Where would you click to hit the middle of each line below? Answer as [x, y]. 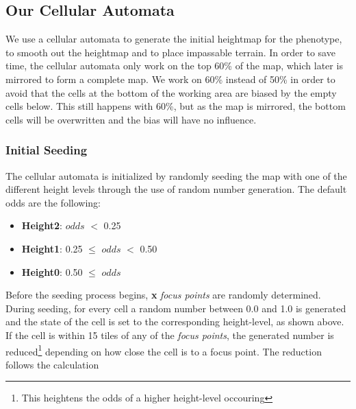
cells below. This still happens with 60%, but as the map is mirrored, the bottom [176, 106]
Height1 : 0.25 [52, 248]
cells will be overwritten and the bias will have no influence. [131, 119]
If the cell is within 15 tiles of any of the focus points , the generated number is [170, 335]
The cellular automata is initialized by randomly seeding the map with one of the [176, 175]
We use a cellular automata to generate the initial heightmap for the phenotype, [174, 39]
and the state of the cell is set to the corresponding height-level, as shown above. [175, 322]
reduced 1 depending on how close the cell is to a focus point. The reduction [164, 350]
